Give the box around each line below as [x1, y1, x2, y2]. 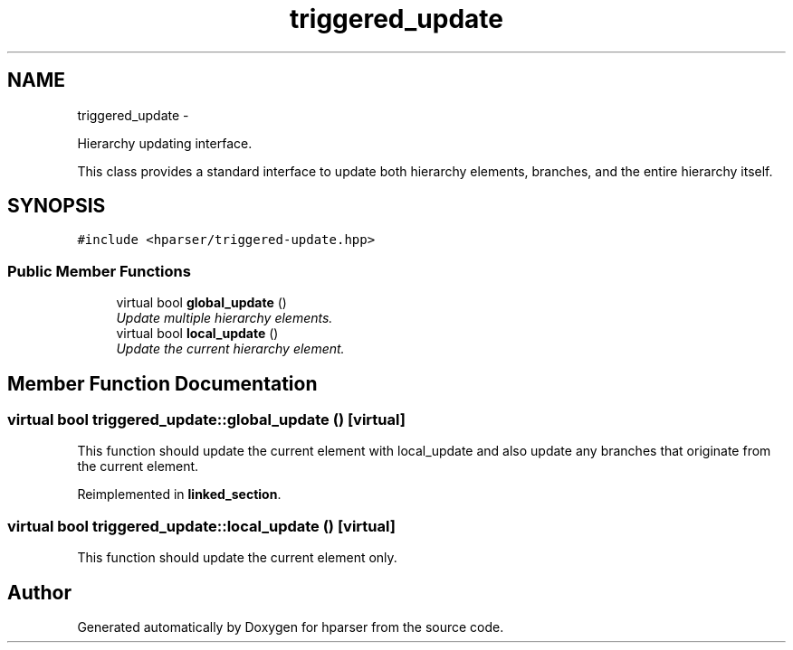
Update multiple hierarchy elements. [116, 310, 333, 326]
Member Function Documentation [7, 372, 318, 395]
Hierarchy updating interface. [77, 135, 253, 151]
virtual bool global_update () [116, 295, 287, 311]
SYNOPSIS [7, 194, 106, 218]
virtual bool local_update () [116, 325, 279, 342]
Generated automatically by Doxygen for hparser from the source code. [77, 619, 504, 635]
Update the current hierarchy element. [116, 341, 345, 357]
